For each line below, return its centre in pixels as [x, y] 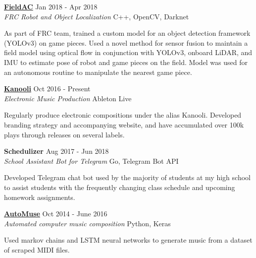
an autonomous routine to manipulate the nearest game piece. [98, 72]
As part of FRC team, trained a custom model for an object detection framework [127, 33]
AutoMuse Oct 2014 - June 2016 [56, 214]
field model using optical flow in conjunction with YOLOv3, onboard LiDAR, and [128, 52]
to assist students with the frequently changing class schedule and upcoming [120, 187]
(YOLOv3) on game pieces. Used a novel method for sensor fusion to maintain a [126, 42]
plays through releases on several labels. [64, 134]
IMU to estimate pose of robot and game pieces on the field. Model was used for [126, 62]
